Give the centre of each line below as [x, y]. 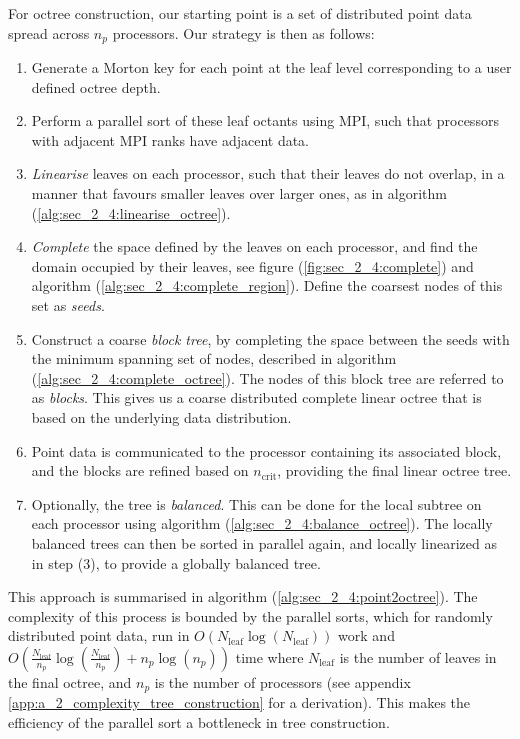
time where [269, 656]
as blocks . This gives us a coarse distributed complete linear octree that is [256, 397]
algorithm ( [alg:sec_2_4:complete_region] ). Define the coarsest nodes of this [267, 285]
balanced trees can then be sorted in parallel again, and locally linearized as [264, 542]
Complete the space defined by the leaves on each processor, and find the [254, 246]
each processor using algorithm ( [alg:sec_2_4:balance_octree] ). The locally [262, 523]
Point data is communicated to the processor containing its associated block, [266, 450]
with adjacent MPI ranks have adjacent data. [170, 139]
